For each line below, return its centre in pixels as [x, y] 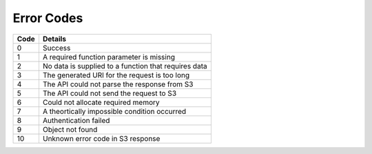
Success [56, 48]
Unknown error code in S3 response [101, 138]
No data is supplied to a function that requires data [125, 66]
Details [54, 39]
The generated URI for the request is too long [116, 75]
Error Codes [48, 18]
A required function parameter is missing [109, 57]
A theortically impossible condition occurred [114, 111]
